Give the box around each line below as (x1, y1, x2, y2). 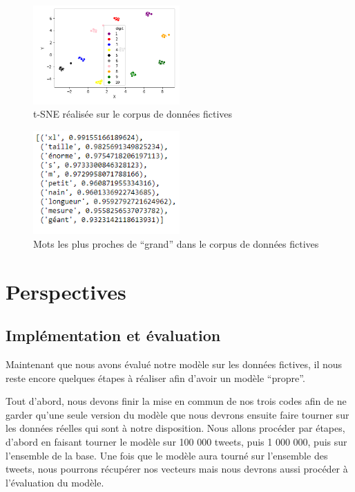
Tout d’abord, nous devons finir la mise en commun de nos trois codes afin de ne (6, 394, 347, 408)
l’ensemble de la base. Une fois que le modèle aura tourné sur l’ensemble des (6, 448, 328, 462)
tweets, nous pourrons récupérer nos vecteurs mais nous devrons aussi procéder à (6, 462, 348, 476)
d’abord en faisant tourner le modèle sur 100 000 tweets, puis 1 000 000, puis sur (6, 434, 347, 448)
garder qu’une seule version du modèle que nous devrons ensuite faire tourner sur (6, 407, 349, 421)
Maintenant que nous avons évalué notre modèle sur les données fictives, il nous (6, 356, 343, 371)
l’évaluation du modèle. (6, 475, 104, 489)
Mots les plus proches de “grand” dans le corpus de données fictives (33, 236, 319, 250)
